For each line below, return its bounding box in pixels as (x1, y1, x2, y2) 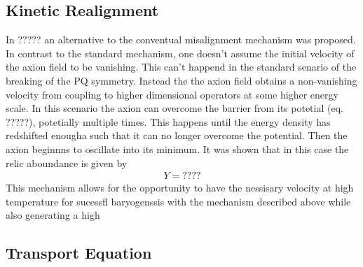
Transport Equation (6, 242, 152, 264)
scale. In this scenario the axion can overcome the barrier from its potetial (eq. (6, 101, 343, 115)
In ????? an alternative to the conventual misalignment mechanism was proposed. (6, 32, 356, 47)
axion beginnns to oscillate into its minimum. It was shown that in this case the (6, 141, 349, 156)
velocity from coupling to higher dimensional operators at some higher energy (6, 87, 338, 101)
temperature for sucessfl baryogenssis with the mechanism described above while (6, 194, 351, 208)
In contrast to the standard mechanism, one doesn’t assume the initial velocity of (6, 45, 355, 60)
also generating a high (6, 208, 100, 222)
